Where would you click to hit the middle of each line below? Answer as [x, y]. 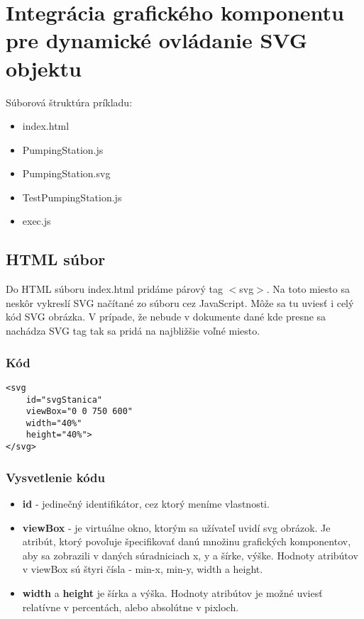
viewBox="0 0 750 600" [79, 412]
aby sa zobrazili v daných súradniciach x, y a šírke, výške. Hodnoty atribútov [190, 555]
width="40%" [54, 423]
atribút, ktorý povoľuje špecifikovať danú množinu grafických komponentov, [187, 541]
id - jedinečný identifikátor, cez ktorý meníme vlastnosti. [146, 504]
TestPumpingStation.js [72, 197]
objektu [44, 68]
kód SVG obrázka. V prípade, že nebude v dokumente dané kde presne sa [166, 317]
